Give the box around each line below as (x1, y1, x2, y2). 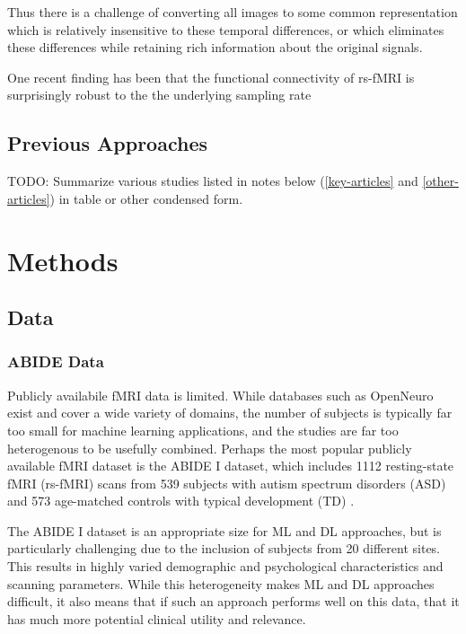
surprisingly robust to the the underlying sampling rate (7, 85, 312, 104)
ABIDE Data (7, 350, 104, 373)
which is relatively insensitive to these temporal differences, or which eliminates (7, 20, 444, 39)
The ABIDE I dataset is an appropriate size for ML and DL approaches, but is (7, 521, 442, 540)
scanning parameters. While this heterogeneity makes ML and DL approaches (7, 574, 435, 593)
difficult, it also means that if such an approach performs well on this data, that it (7, 592, 460, 611)
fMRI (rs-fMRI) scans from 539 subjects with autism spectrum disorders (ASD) (7, 473, 446, 492)
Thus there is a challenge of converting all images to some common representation (7, 3, 458, 21)
